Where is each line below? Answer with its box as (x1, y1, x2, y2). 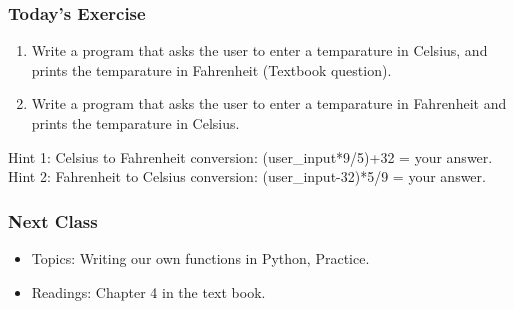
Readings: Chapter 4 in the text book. (31, 281, 266, 302)
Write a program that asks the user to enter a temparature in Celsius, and (31, 40, 488, 61)
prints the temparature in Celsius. (31, 113, 240, 133)
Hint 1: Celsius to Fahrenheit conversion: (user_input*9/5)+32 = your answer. (8, 146, 493, 167)
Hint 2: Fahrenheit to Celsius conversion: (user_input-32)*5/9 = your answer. (8, 166, 486, 187)
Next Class (8, 208, 98, 233)
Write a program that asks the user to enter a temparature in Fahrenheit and (31, 93, 507, 114)
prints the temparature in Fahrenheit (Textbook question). (31, 59, 392, 80)
